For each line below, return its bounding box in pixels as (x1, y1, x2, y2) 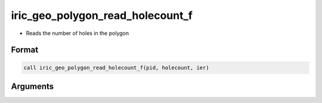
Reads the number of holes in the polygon (26, 30, 129, 37)
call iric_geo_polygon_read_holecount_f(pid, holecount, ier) (23, 64, 209, 71)
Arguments (11, 81, 54, 91)
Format (11, 45, 39, 55)
